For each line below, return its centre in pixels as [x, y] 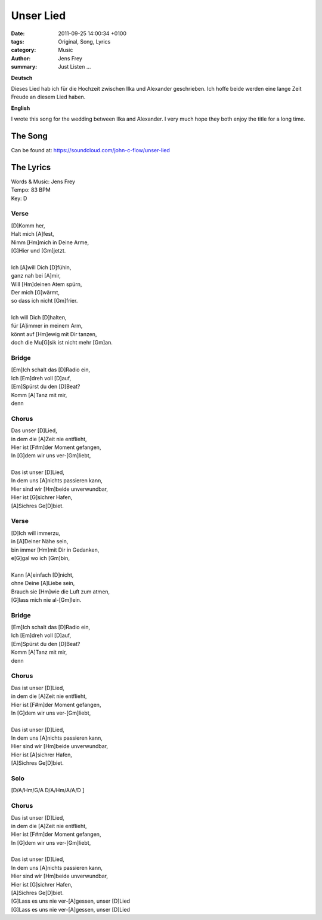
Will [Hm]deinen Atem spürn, [47, 284]
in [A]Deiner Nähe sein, [40, 541]
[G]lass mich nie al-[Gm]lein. [46, 599]
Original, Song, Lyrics [84, 41]
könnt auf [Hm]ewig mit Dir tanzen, [54, 334]
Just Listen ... [75, 67]
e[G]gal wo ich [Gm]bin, [40, 558]
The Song [29, 136]
